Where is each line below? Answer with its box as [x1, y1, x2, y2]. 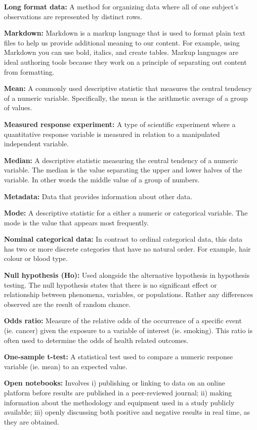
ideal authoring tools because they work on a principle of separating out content [4, 56, 247, 67]
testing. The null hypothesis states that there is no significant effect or [4, 279, 217, 290]
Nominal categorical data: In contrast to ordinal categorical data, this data [4, 234, 243, 244]
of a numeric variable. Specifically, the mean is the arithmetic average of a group [4, 92, 248, 103]
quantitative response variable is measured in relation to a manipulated [4, 129, 220, 139]
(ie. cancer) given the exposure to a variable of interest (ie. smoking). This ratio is [4, 325, 253, 336]
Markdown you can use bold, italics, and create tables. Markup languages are [4, 47, 239, 57]
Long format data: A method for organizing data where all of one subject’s [4, 1, 239, 11]
